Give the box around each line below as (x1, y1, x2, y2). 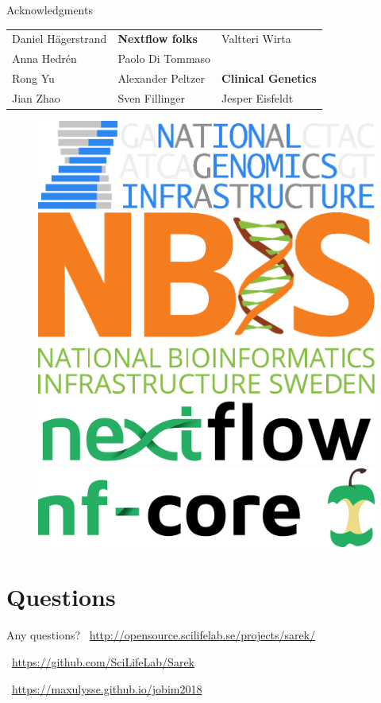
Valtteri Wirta (221, 30, 291, 47)
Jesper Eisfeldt (221, 89, 294, 106)
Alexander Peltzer (117, 70, 205, 87)
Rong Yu (12, 70, 55, 87)
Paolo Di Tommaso (117, 50, 211, 67)
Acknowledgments (6, 2, 93, 17)
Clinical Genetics (221, 70, 317, 87)
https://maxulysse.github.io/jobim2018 (12, 680, 202, 697)
